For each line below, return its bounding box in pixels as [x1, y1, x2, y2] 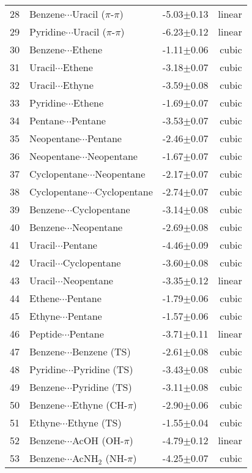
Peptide [29, 327, 62, 341]
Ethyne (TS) [67, 415, 122, 429]
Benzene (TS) [72, 344, 131, 358]
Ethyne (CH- [72, 398, 128, 412]
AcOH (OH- [72, 433, 124, 447]
